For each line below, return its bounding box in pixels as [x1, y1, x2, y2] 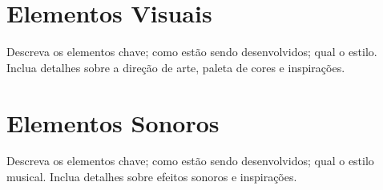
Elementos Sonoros [6, 106, 220, 139]
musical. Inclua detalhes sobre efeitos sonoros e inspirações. [6, 168, 297, 185]
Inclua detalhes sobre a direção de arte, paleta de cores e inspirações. [6, 59, 345, 75]
